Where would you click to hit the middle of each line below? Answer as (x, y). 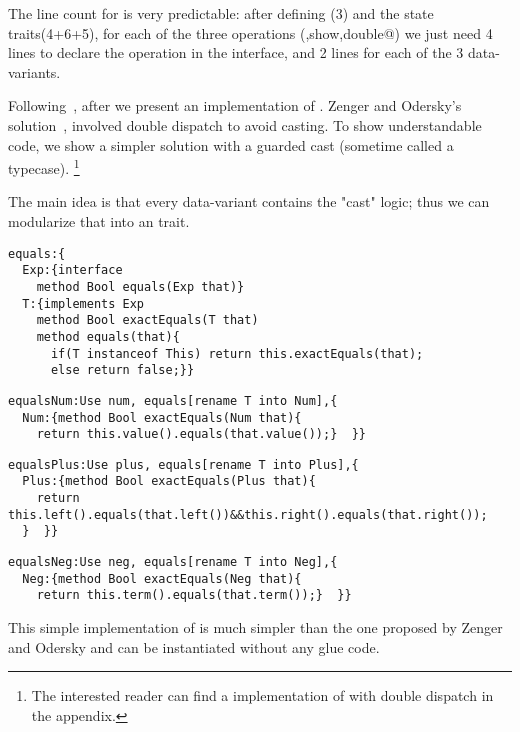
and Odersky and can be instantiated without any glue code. (194, 646)
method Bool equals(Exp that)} (140, 286)
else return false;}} (122, 370)
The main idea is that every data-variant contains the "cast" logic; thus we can (249, 201)
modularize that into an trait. (99, 221)
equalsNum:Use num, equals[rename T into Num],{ (173, 400)
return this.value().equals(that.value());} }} (201, 434)
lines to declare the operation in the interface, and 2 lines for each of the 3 (236, 52)
